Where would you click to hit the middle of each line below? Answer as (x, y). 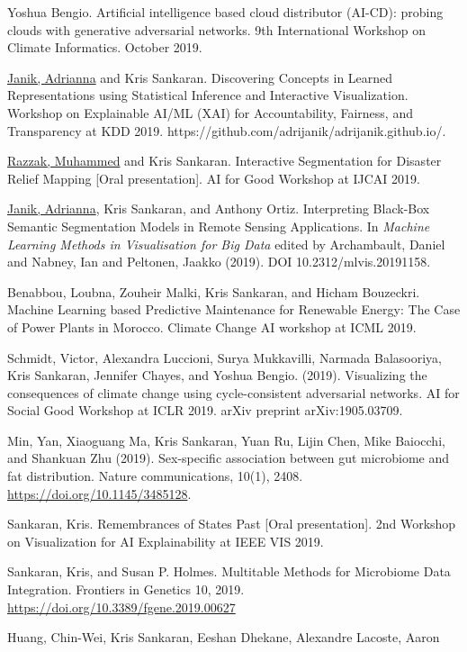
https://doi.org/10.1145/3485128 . (99, 493)
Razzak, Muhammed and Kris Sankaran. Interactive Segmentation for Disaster (225, 161)
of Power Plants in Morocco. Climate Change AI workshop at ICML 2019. (212, 326)
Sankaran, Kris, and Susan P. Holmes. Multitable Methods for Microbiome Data (229, 571)
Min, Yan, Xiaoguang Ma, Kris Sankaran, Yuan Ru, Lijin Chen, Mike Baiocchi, (226, 440)
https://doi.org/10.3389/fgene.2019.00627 (121, 607)
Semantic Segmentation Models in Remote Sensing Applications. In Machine (219, 226)
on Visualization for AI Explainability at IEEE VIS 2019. (166, 541)
